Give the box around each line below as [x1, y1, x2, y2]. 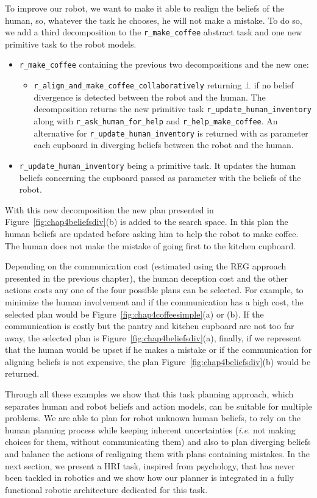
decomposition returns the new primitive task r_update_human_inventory [34, 102, 312, 115]
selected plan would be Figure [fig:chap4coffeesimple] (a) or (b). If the [5, 307, 264, 320]
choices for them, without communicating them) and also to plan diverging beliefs [5, 435, 311, 448]
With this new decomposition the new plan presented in [5, 203, 214, 216]
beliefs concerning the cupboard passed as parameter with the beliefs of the [19, 171, 301, 183]
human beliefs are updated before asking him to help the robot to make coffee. [5, 227, 299, 240]
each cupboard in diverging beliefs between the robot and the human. [34, 138, 294, 151]
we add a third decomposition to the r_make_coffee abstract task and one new [5, 26, 302, 38]
